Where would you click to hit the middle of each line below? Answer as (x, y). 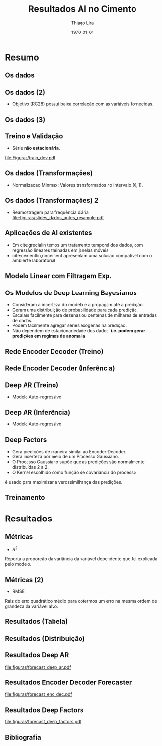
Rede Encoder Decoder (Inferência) (60, 368)
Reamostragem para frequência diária (51, 212)
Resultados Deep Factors (44, 710)
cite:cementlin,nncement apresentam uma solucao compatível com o (82, 255)
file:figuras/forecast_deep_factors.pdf (43, 722)
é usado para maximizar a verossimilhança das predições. (64, 482)
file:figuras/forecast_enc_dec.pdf (39, 694)
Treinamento (25, 498)
